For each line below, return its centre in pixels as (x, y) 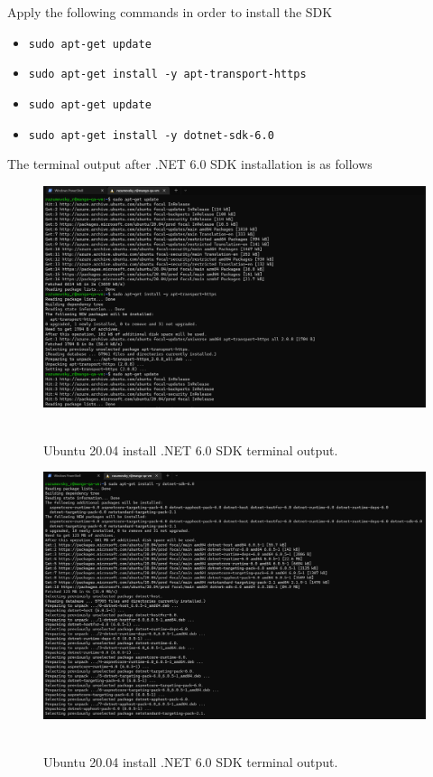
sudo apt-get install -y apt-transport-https (167, 75)
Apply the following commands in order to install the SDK (170, 12)
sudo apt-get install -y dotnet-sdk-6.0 (151, 135)
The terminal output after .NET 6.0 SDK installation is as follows (190, 164)
